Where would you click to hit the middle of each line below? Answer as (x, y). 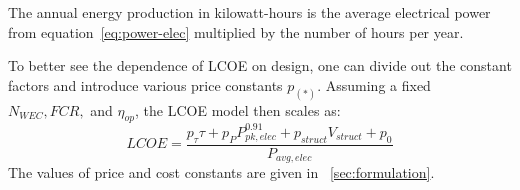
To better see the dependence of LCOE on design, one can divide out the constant (260, 65)
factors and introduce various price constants (145, 84)
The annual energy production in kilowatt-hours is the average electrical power (249, 12)
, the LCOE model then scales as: (238, 109)
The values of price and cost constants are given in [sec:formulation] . (221, 172)
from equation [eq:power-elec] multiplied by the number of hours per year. (236, 31)
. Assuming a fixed (374, 84)
